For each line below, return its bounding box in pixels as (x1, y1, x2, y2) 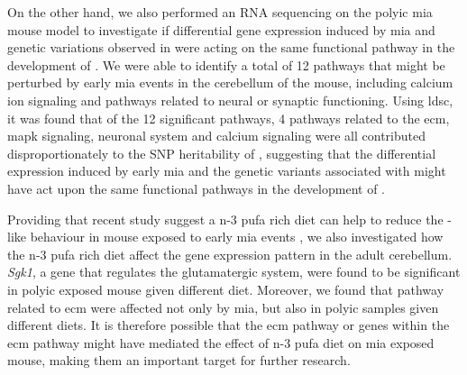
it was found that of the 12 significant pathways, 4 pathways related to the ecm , (7, 108, 450, 127)
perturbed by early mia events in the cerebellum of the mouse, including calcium (7, 73, 453, 92)
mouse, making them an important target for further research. (7, 351, 351, 370)
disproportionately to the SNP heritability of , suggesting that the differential (7, 143, 436, 162)
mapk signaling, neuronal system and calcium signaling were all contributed (7, 126, 426, 145)
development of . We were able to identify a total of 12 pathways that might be (7, 55, 445, 74)
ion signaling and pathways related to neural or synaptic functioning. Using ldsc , (7, 90, 453, 109)
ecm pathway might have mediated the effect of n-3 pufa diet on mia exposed (7, 333, 435, 352)
